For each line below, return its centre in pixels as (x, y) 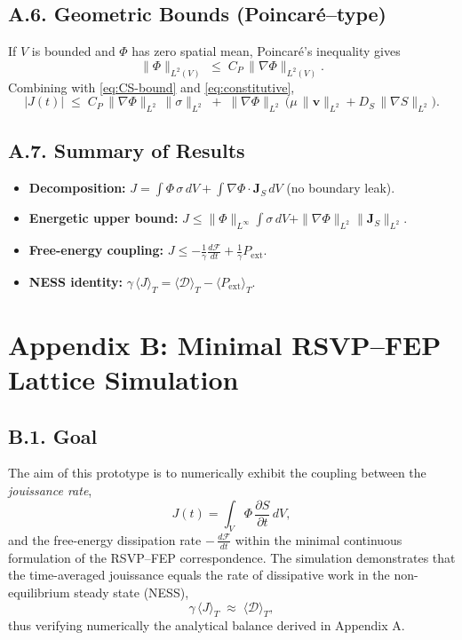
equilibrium (39, 592)
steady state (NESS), (131, 592)
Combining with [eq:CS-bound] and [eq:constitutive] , (151, 87)
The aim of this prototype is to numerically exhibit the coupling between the (217, 473)
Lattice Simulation (123, 379)
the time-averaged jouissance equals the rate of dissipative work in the (199, 575)
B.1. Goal (53, 435)
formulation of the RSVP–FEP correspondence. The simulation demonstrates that (232, 557)
